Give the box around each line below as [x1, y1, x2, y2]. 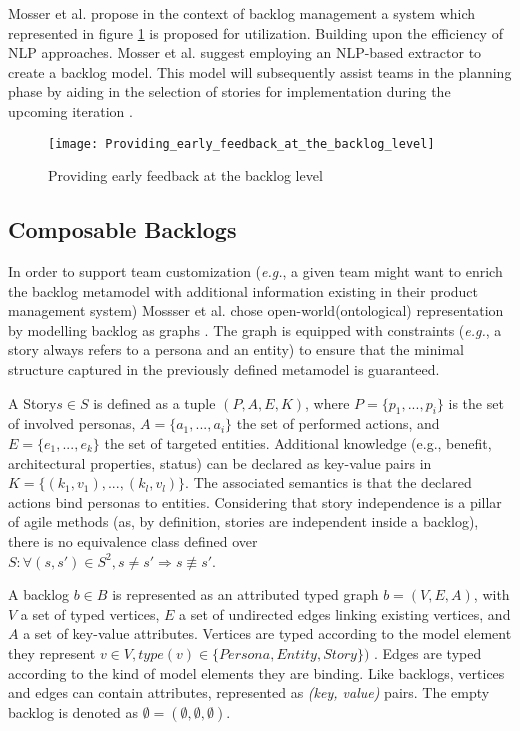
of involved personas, [8, 413, 136, 434]
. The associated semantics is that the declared [185, 472, 472, 493]
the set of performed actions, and [236, 413, 440, 434]
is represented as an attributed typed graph [112, 584, 379, 605]
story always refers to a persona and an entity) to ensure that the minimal [8, 339, 464, 360]
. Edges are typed [373, 642, 482, 663]
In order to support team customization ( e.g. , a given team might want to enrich [8, 261, 503, 282]
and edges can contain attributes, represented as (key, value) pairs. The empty [8, 682, 490, 703]
